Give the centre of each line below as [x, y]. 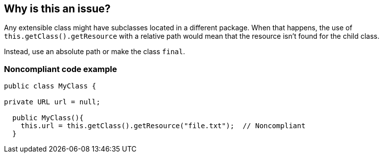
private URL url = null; [52, 102]
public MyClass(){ [48, 118]
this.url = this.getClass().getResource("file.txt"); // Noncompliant [163, 126]
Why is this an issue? [57, 9]
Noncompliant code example [61, 69]
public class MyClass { [50, 86]
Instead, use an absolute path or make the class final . [95, 52]
